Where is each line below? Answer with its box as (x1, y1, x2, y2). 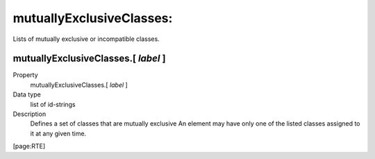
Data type (12, 90, 41, 99)
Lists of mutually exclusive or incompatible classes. (12, 35, 160, 43)
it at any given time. (30, 129, 87, 137)
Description (12, 110, 47, 118)
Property (12, 71, 38, 79)
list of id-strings (30, 100, 76, 108)
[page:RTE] (12, 142, 46, 151)
